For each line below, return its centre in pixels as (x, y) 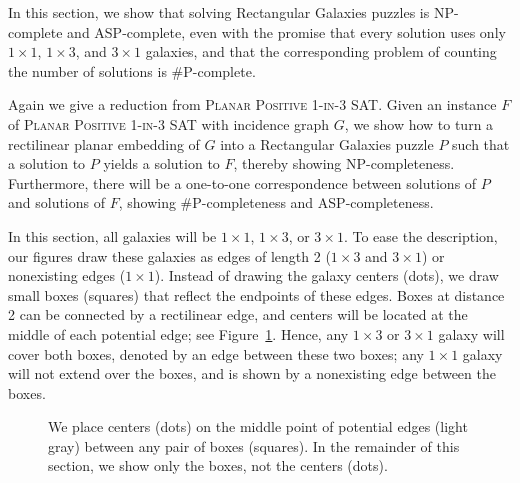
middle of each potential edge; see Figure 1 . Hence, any (178, 333)
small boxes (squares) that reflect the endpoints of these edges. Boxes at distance (256, 294)
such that (481, 143)
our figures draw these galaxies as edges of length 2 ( (169, 255)
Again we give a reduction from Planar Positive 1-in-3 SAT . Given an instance (252, 104)
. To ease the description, (420, 235)
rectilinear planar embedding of (104, 143)
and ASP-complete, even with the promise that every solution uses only (286, 31)
